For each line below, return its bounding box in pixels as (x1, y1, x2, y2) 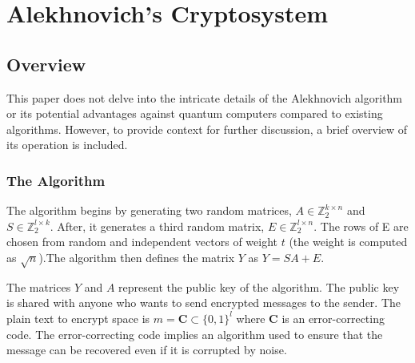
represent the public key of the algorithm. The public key (118, 278, 400, 295)
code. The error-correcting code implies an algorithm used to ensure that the (6, 325, 383, 342)
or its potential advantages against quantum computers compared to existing (6, 105, 383, 122)
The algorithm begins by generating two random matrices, (6, 202, 292, 219)
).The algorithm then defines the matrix (38, 248, 235, 265)
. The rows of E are (313, 217, 409, 234)
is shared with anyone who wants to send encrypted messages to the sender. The (6, 294, 401, 311)
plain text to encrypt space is (6, 309, 150, 326)
